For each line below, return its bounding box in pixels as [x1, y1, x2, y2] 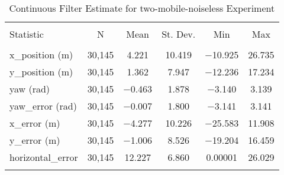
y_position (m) [9, 65, 73, 78]
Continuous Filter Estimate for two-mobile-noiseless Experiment [9, 1, 275, 15]
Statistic [9, 27, 44, 41]
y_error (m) [9, 133, 60, 147]
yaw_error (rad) [9, 99, 77, 113]
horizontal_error [9, 150, 78, 164]
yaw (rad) [9, 82, 50, 95]
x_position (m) [9, 48, 73, 61]
